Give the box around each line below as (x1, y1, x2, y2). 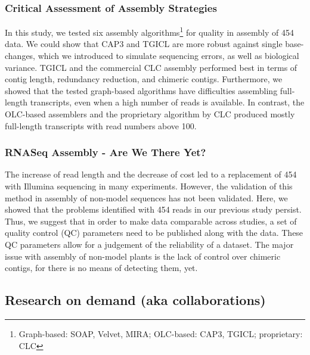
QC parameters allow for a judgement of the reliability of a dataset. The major (5, 238, 294, 250)
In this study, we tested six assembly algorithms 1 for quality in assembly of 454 (5, 24, 294, 38)
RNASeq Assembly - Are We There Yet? (5, 145, 206, 160)
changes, (5, 49, 36, 62)
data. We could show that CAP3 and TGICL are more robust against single (5, 38, 283, 50)
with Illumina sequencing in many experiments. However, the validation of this (5, 180, 293, 192)
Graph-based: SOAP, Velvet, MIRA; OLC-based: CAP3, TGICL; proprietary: (18, 327, 303, 340)
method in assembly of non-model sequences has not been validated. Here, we (5, 191, 288, 204)
